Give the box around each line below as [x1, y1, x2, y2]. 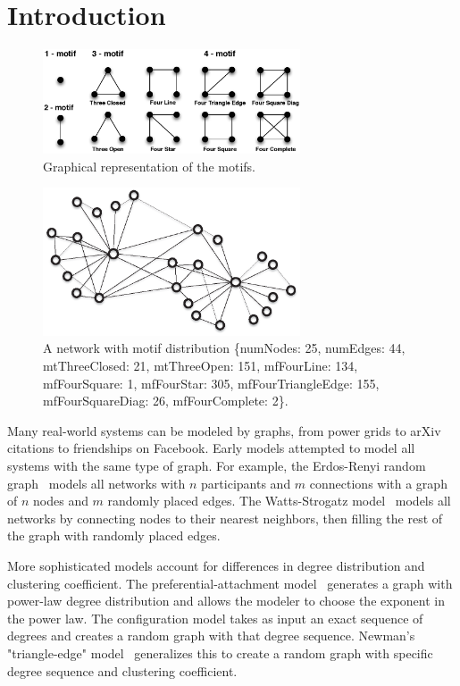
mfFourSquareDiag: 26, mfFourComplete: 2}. [43, 391, 289, 410]
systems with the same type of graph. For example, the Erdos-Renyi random [7, 456, 426, 474]
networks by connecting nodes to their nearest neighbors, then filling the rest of [7, 508, 443, 527]
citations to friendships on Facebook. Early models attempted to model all [7, 439, 415, 457]
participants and [201, 473, 291, 492]
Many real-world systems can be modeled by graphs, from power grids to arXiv [7, 421, 441, 439]
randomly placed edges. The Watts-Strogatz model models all [107, 491, 451, 510]
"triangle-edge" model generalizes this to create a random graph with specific [7, 643, 433, 662]
